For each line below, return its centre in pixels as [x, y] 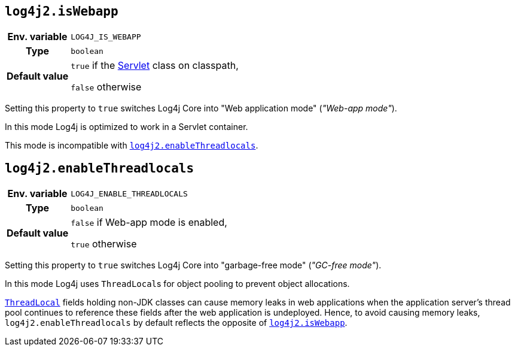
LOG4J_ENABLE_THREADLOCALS [129, 193]
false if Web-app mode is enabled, [149, 223]
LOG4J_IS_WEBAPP [106, 37]
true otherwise [104, 244]
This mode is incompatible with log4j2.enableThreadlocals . [132, 146]
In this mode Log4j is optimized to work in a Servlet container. [127, 127]
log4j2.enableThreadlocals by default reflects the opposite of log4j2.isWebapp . [176, 323]
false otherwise [106, 87]
